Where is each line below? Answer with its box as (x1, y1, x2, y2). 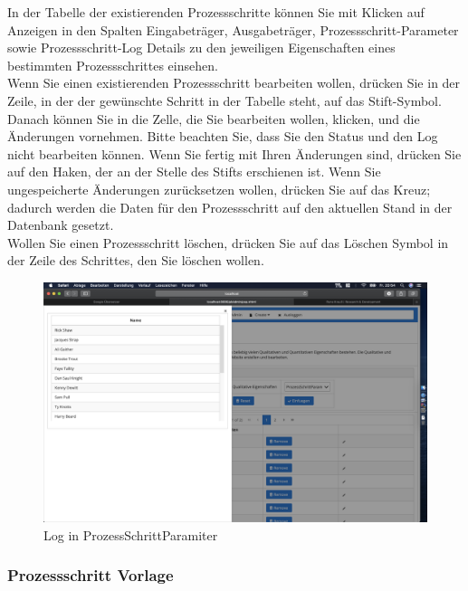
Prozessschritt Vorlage (7, 564, 174, 586)
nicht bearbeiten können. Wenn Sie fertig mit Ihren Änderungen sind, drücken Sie (7, 144, 462, 163)
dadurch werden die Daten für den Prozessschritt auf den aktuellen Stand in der (7, 197, 453, 216)
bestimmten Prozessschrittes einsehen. (7, 55, 218, 74)
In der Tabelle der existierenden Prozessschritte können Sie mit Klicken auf (7, 3, 425, 21)
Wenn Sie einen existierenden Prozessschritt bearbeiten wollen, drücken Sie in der (7, 73, 461, 92)
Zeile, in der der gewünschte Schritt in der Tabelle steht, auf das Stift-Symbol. (7, 91, 442, 110)
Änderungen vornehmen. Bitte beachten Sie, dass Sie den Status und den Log (7, 127, 438, 146)
